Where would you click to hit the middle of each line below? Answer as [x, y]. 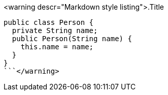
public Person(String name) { [72, 39]
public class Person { [49, 22]
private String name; [55, 30]
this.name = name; [57, 47]
